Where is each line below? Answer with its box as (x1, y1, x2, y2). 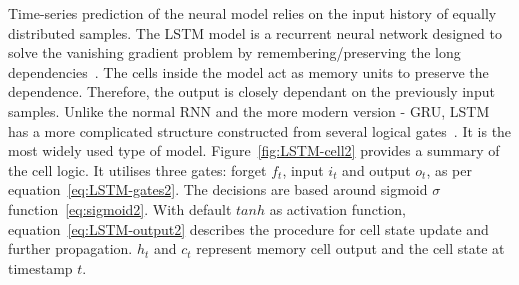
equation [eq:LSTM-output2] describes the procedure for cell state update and (8, 218, 489, 239)
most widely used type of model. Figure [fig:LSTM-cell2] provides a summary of (8, 140, 500, 161)
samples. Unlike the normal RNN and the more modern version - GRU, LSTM (8, 100, 490, 121)
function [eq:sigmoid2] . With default (8, 198, 232, 219)
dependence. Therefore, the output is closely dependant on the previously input (8, 81, 495, 102)
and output (342, 159, 411, 180)
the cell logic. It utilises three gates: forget (8, 159, 267, 180)
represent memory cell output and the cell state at (196, 238, 505, 259)
